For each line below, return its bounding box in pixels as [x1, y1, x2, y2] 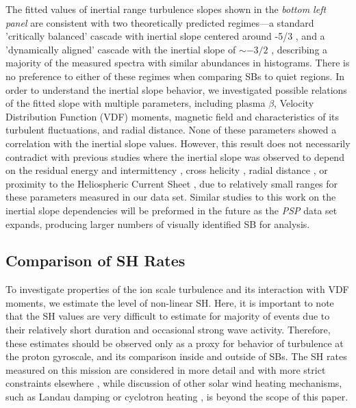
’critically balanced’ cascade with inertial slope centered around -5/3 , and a [5, 29, 325, 43]
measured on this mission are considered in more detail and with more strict [5, 362, 326, 377]
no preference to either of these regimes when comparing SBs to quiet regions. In [5, 68, 344, 83]
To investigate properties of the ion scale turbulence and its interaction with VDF [5, 282, 349, 296]
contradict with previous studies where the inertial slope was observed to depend [5, 149, 344, 164]
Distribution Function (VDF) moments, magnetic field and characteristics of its [5, 109, 340, 123]
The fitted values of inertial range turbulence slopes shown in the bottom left [5, 2, 327, 16]
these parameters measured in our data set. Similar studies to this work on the [5, 190, 336, 204]
